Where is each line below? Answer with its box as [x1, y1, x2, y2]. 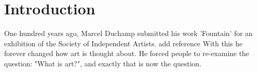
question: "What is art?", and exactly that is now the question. [4, 58, 202, 68]
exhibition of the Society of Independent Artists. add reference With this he [4, 38, 243, 48]
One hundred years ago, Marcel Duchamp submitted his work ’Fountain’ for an [4, 28, 253, 39]
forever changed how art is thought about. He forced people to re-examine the [4, 48, 249, 59]
